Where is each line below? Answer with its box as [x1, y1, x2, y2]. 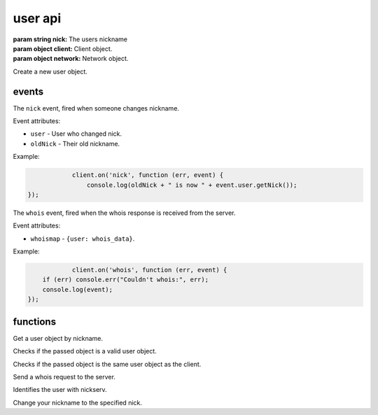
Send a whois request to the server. [13, 372, 115, 381]
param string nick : [13, 35, 68, 43]
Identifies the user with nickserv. [13, 386, 108, 394]
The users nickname [69, 35, 128, 43]
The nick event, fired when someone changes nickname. [13, 104, 180, 112]
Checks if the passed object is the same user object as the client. [13, 360, 202, 368]
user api [13, 10, 62, 26]
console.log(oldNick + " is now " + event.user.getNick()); [86, 181, 297, 189]
